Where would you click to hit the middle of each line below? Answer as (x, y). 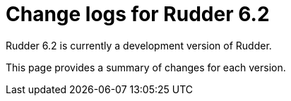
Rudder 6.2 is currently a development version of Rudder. (139, 45)
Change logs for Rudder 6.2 (138, 14)
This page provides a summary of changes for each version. (146, 67)
